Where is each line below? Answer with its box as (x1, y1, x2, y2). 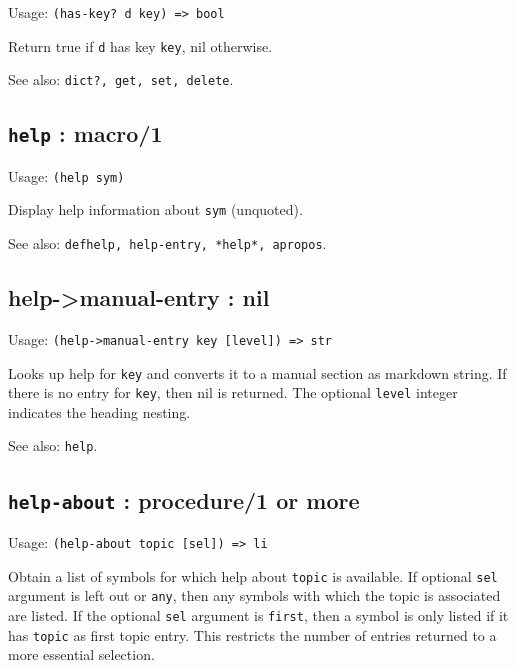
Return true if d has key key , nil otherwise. (8, 35, 273, 56)
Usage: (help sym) (8, 165, 125, 186)
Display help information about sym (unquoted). (8, 199, 303, 220)
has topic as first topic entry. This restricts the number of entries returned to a (8, 624, 497, 645)
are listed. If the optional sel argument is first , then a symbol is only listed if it (8, 604, 509, 625)
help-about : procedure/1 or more (8, 484, 360, 515)
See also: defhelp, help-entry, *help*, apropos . (8, 233, 327, 254)
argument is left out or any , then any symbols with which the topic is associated (8, 585, 501, 606)
